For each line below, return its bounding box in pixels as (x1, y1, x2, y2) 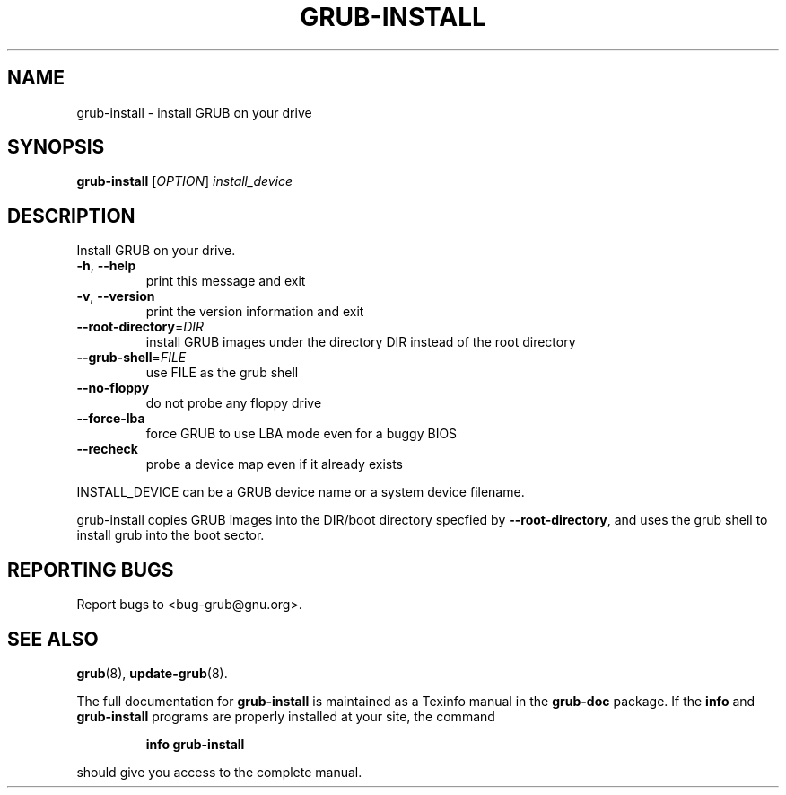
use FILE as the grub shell (145, 365, 299, 381)
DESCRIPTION (7, 204, 135, 227)
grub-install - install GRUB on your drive (76, 104, 312, 120)
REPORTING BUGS (7, 558, 174, 581)
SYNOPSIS (7, 136, 105, 159)
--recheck (76, 441, 138, 457)
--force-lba (76, 411, 145, 427)
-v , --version (76, 288, 155, 305)
